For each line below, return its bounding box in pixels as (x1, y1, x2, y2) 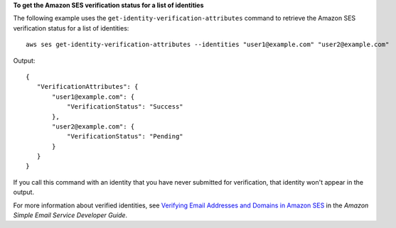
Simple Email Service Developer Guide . (13, 211, 128, 219)
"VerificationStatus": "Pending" (66, 132, 184, 141)
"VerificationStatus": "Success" (66, 103, 184, 111)
